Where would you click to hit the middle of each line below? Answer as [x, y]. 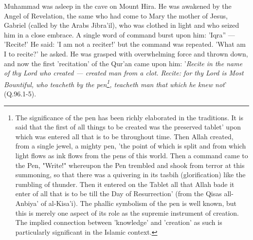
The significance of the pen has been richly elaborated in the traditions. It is [129, 117]
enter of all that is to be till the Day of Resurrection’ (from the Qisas [118, 194]
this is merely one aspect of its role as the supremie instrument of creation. [127, 212]
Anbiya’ [27, 203]
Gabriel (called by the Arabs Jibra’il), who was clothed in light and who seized [122, 25]
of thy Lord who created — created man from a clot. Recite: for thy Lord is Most [124, 73]
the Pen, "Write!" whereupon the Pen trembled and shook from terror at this [130, 165]
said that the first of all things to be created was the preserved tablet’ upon [128, 127]
